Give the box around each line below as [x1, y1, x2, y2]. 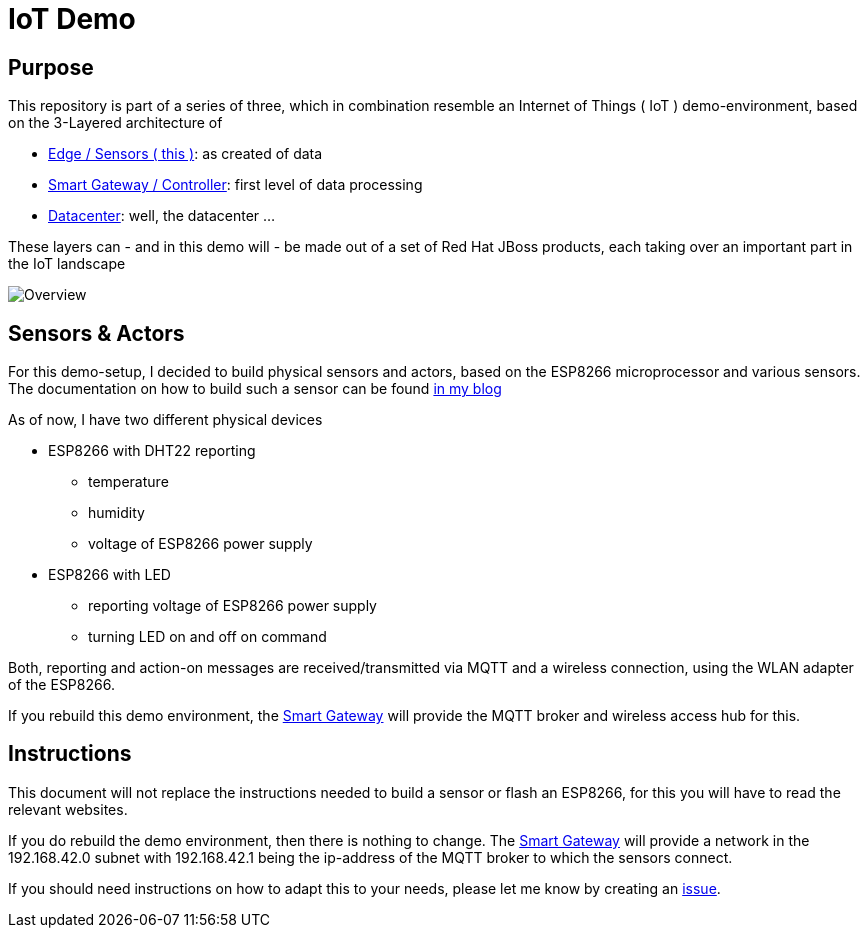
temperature [88, 473, 169, 491]
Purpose [8, 54, 94, 80]
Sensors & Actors [8, 320, 185, 346]
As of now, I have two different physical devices [8, 411, 323, 429]
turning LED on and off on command [88, 628, 327, 646]
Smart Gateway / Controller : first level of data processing [48, 176, 423, 194]
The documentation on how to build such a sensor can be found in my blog [8, 380, 502, 398]
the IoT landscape [8, 255, 126, 273]
